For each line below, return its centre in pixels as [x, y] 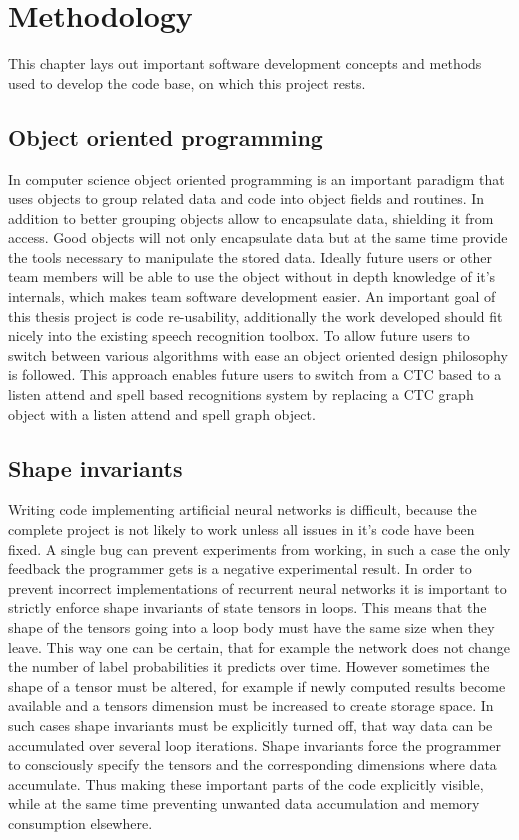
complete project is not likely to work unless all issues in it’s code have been [241, 529]
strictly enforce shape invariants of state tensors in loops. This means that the [247, 607]
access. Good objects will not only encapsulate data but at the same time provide [258, 237]
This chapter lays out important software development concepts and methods [245, 63]
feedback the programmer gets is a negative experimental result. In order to [240, 568]
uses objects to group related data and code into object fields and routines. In [246, 198]
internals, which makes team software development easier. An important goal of [252, 296]
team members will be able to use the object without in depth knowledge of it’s [252, 276]
